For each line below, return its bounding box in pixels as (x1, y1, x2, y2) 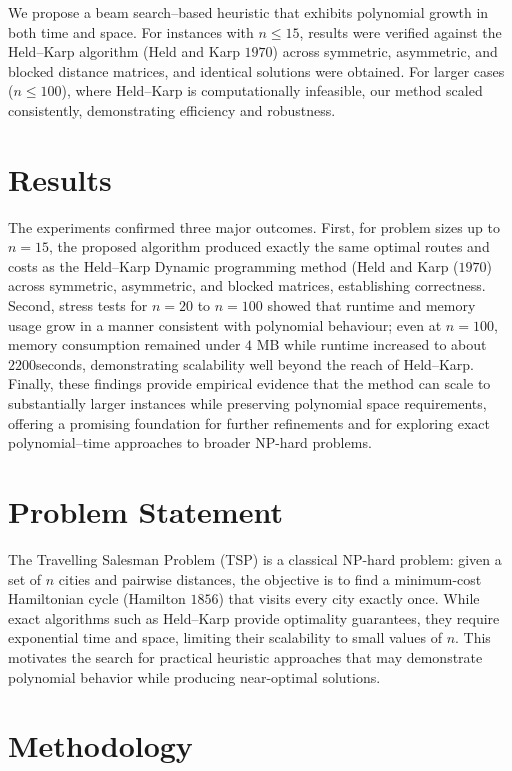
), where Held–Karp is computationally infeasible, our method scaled (61, 80, 483, 101)
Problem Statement (8, 491, 283, 531)
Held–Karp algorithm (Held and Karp (8, 41, 240, 62)
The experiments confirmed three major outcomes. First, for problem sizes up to (8, 216, 500, 237)
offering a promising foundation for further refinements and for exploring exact (8, 412, 490, 433)
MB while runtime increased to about (256, 334, 487, 355)
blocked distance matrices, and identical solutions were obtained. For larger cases (8, 60, 505, 81)
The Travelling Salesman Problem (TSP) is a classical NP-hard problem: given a (8, 548, 502, 569)
